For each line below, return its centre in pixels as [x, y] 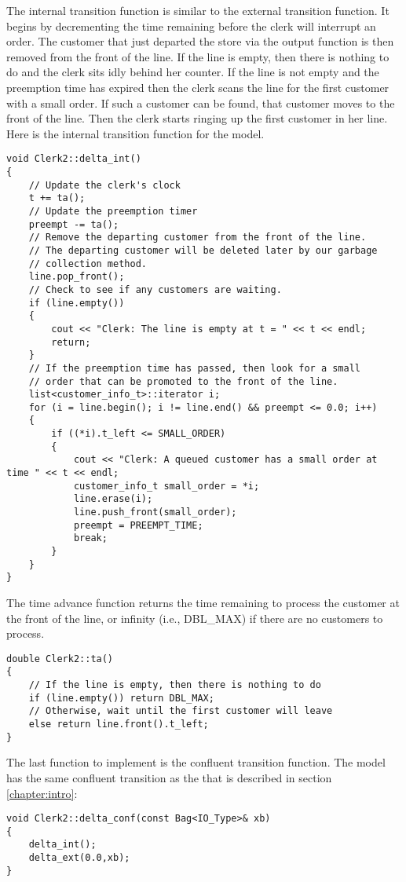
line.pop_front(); [77, 277]
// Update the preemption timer [113, 211]
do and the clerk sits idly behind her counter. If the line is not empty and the [193, 72]
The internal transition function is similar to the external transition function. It [198, 10]
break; [90, 538]
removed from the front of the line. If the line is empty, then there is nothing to [198, 56]
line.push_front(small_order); [155, 512]
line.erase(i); [113, 499]
